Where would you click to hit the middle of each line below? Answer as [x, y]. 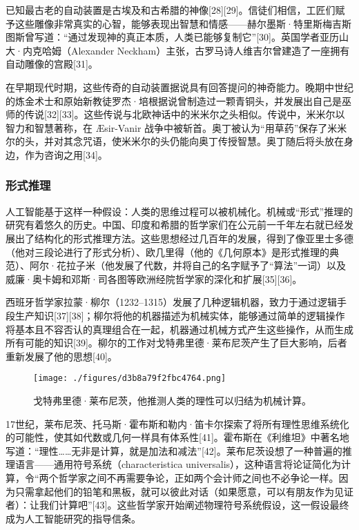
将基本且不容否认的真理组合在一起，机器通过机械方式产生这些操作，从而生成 [179, 329]
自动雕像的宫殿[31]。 [52, 64]
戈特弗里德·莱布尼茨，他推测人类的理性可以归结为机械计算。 [172, 400]
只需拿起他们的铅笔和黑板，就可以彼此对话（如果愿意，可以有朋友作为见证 [184, 491]
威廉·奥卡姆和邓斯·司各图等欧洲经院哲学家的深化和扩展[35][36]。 [154, 278]
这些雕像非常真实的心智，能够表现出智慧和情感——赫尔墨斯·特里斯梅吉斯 [183, 23]
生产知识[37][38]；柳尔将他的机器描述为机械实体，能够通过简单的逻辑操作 [180, 315]
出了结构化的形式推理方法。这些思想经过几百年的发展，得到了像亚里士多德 [184, 238]
